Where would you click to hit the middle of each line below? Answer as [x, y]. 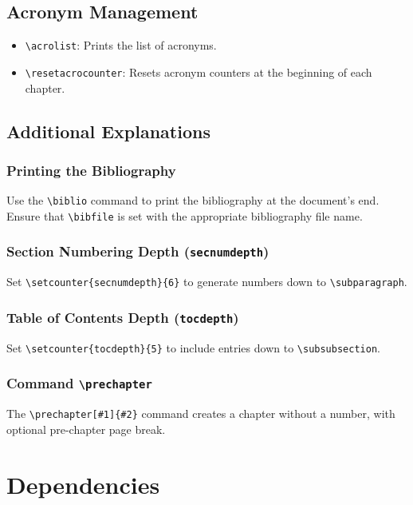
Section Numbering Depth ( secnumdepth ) [138, 251]
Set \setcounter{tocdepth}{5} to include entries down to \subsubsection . [193, 347]
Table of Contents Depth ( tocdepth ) [123, 317]
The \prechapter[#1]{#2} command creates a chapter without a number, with [201, 414]
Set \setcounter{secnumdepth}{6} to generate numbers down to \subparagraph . [207, 282]
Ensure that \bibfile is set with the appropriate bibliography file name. [185, 215]
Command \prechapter [79, 383]
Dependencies [83, 484]
